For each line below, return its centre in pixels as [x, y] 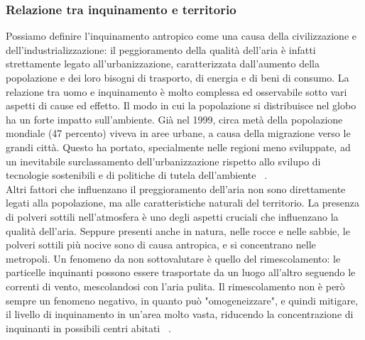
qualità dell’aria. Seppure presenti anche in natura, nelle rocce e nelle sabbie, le [178, 230]
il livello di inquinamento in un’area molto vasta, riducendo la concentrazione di [180, 314]
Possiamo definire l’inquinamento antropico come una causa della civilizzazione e [181, 36]
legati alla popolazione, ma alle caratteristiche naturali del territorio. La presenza [183, 203]
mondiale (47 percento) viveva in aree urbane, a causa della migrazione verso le [178, 133]
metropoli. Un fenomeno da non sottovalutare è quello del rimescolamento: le [173, 258]
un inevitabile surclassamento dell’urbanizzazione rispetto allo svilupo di [163, 161]
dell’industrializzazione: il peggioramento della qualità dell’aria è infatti [161, 49]
